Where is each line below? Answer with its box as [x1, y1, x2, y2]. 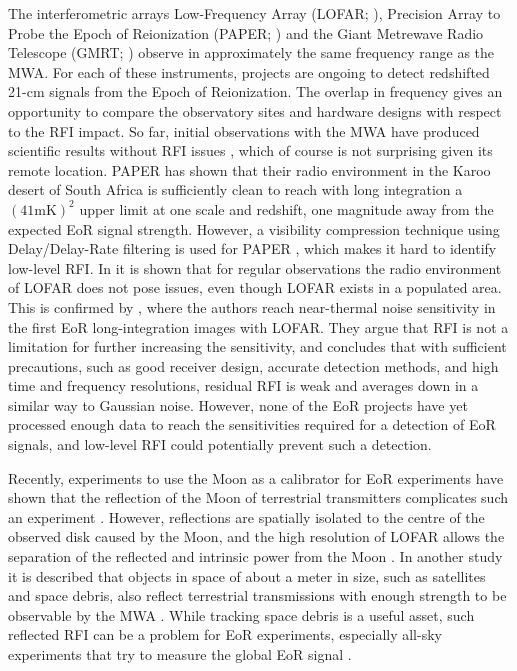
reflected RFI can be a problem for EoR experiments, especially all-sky [8, 624, 442, 645]
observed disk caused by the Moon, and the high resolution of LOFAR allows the [8, 526, 505, 547]
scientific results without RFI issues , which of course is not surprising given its [8, 140, 493, 161]
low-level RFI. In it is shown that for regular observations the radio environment [8, 257, 502, 278]
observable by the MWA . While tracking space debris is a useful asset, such [8, 604, 475, 625]
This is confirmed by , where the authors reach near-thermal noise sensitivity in [8, 296, 496, 317]
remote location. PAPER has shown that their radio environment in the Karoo [8, 159, 491, 180]
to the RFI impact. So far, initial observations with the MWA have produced [8, 120, 480, 141]
